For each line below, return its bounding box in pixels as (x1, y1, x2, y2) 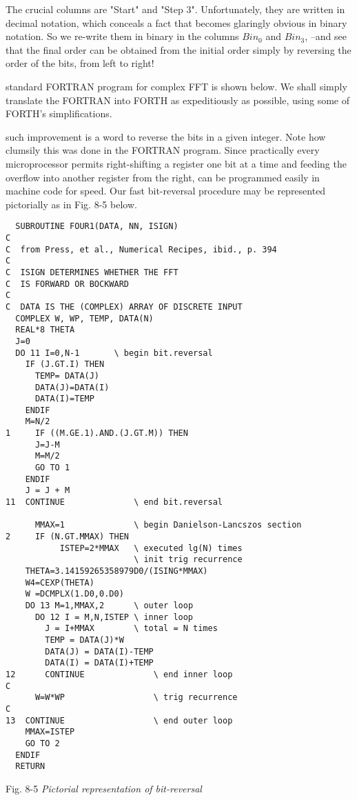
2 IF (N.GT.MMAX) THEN (6, 532, 129, 542)
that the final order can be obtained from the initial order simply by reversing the (6, 42, 351, 57)
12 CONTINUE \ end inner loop (6, 669, 233, 679)
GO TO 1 (34, 463, 70, 473)
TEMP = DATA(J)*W (45, 634, 124, 645)
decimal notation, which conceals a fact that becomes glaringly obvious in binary (6, 15, 347, 30)
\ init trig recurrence (134, 554, 243, 565)
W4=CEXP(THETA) (25, 577, 94, 588)
